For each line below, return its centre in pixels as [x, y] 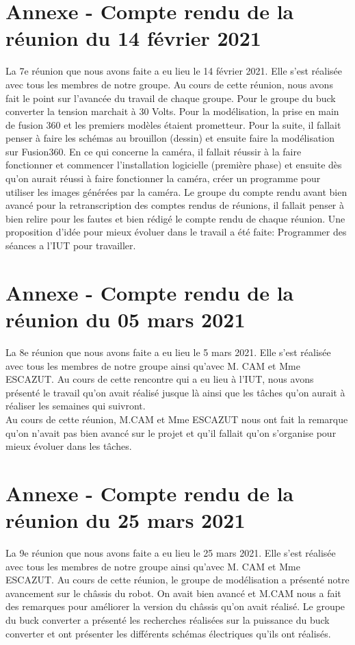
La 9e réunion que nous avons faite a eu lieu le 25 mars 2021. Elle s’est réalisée [171, 553]
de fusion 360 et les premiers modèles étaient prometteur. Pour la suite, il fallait [173, 124]
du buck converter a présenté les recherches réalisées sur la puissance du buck [168, 619]
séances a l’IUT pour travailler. [71, 245]
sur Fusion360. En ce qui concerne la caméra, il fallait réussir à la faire [154, 151]
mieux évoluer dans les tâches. [69, 446]
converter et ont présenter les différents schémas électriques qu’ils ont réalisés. [168, 633]
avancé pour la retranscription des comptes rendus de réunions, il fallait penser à [175, 205]
